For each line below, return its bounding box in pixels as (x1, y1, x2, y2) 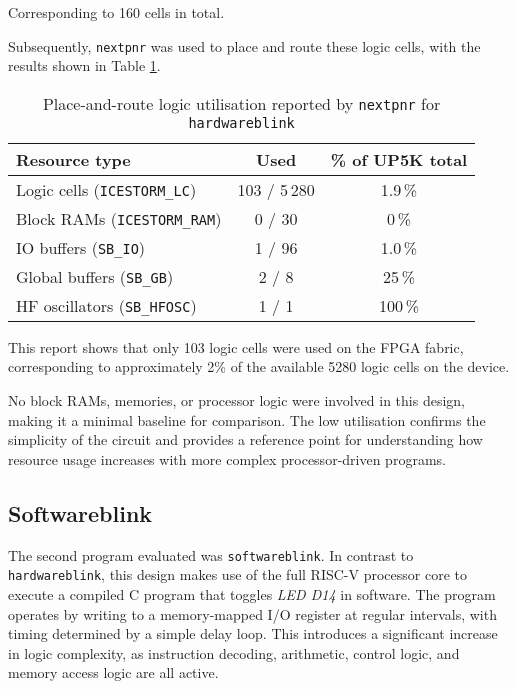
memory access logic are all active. (8, 662, 219, 683)
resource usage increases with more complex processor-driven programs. (8, 448, 446, 469)
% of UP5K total (330, 147, 468, 171)
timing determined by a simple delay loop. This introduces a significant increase (8, 623, 498, 644)
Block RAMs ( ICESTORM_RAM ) (16, 206, 222, 230)
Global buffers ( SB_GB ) (16, 264, 174, 288)
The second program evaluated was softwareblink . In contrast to (8, 544, 414, 565)
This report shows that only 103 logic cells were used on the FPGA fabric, (8, 336, 464, 357)
